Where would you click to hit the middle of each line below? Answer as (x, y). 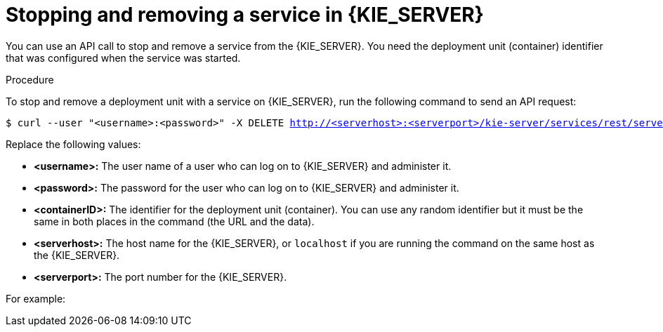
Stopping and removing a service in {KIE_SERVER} (245, 15)
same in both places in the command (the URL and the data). (174, 221)
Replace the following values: (73, 144)
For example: (36, 298)
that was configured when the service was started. (123, 58)
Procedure (30, 79)
